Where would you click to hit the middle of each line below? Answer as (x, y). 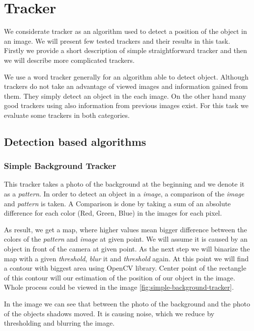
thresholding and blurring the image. (59, 323)
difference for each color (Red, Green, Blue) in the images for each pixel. (113, 213)
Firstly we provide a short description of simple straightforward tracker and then (126, 50)
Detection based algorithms (75, 141)
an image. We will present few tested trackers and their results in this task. (117, 41)
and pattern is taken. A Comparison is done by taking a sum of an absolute (117, 203)
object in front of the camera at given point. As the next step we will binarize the (127, 249)
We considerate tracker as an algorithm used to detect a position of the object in (126, 31)
